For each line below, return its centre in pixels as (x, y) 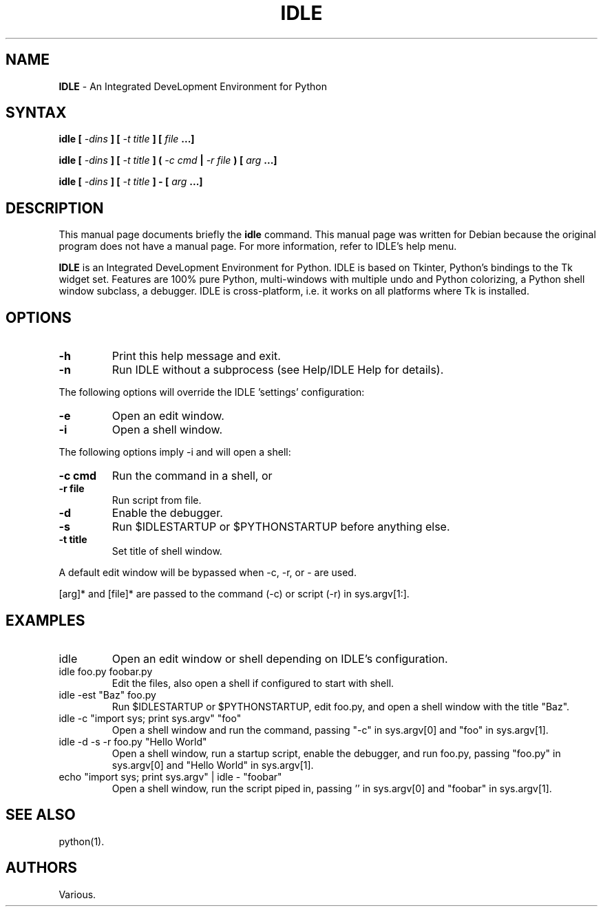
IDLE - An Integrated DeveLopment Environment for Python (193, 86)
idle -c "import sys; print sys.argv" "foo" (150, 718)
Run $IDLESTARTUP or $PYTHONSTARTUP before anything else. (281, 527)
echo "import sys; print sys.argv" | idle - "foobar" (170, 776)
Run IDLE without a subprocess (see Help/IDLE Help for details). (278, 370)
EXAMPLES (45, 620)
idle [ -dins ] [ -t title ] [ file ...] (127, 139)
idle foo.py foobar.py (106, 671)
